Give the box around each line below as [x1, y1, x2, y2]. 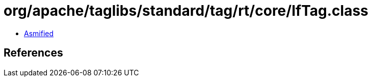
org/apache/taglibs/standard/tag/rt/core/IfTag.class [4, 2, 368, 19]
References [4, 46, 63, 60]
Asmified [24, 29, 54, 38]
